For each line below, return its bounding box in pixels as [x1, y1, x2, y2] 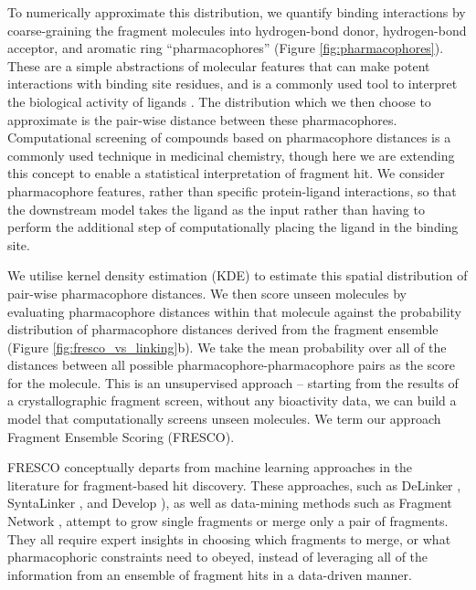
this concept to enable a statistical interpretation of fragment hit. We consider [7, 163, 445, 183]
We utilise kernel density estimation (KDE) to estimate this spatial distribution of [7, 266, 468, 285]
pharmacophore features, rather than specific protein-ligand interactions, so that [7, 181, 457, 200]
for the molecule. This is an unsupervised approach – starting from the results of [7, 373, 459, 392]
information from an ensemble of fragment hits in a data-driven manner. [7, 564, 412, 584]
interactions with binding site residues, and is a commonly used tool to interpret [7, 74, 458, 93]
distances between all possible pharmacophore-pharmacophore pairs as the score [7, 355, 455, 374]
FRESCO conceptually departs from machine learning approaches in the [7, 458, 413, 477]
